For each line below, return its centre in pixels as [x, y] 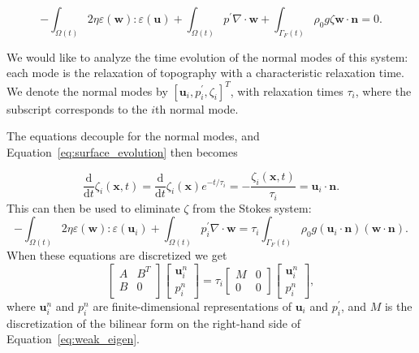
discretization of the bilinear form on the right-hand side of [154, 323]
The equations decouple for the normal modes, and [133, 136]
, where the [383, 90]
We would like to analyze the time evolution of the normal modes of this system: [207, 56]
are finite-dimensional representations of [192, 306]
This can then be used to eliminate [93, 207]
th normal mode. [197, 108]
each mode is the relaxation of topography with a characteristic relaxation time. [205, 73]
